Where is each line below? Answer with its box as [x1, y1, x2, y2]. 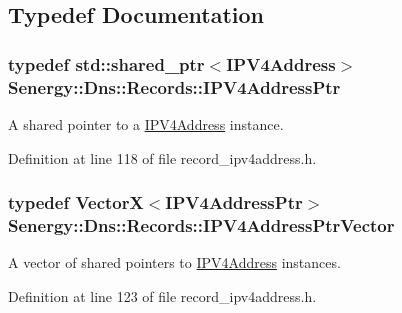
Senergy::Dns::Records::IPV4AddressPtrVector [8, 212, 395, 237]
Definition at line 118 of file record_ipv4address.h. [8, 147, 317, 168]
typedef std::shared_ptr [8, 51, 205, 76]
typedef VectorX [8, 190, 144, 215]
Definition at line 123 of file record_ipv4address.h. [8, 285, 317, 306]
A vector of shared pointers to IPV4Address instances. [8, 252, 341, 273]
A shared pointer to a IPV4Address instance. [8, 113, 284, 134]
